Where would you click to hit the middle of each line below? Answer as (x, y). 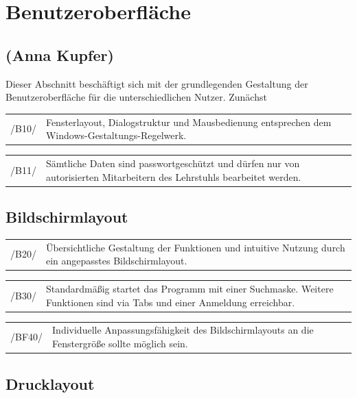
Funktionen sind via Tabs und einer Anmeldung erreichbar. (170, 302)
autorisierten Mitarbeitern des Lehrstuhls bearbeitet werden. (173, 176)
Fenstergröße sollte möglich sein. (120, 344)
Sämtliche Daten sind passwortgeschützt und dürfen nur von (173, 163)
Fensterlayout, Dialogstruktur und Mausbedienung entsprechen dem (188, 122)
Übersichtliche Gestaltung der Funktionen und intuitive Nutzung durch (195, 247)
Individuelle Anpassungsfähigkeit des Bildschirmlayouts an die (183, 330)
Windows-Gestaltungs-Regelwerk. (116, 135)
